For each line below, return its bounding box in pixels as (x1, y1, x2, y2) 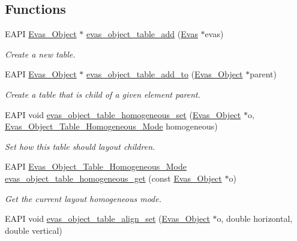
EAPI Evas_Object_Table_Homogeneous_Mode (5, 160, 187, 173)
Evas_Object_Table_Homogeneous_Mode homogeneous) (5, 120, 218, 132)
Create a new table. (5, 47, 76, 60)
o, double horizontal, (217, 212, 293, 225)
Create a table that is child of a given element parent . (5, 88, 201, 100)
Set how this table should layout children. (5, 140, 155, 152)
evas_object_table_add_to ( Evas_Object (86, 68, 243, 80)
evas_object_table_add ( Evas (86, 28, 198, 40)
